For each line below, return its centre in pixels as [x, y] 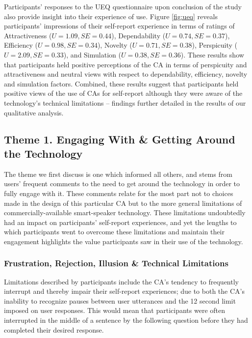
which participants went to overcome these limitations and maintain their [114, 232]
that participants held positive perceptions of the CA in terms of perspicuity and [126, 64]
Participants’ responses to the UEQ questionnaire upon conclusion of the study [123, 6]
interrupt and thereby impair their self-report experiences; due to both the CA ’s [124, 291]
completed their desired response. [54, 329]
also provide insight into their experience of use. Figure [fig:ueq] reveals [111, 16]
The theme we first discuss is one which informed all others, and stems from [118, 174]
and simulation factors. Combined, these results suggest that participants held [121, 83]
